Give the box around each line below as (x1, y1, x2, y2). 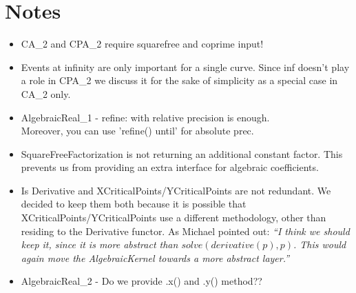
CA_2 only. (21, 86, 71, 101)
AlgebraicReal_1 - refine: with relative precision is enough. (21, 110, 270, 124)
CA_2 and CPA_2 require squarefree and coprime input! (21, 37, 264, 51)
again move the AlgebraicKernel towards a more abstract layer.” (21, 250, 290, 265)
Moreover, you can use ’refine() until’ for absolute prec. (21, 123, 254, 138)
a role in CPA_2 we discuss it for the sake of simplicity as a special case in (21, 73, 338, 88)
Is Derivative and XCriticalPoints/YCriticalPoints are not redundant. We (21, 183, 331, 197)
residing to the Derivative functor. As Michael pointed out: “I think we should (21, 223, 350, 238)
